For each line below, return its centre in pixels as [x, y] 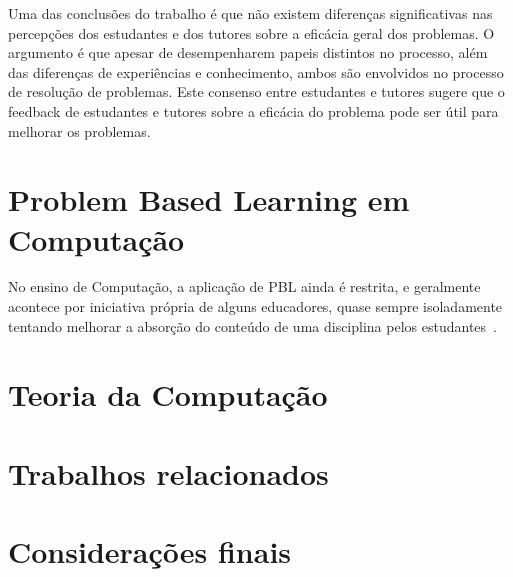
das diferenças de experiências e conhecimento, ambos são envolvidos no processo [256, 71]
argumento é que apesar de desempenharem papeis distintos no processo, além [248, 52]
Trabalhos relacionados [168, 472]
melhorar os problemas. [79, 130]
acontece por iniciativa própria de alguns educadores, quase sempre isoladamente [255, 306]
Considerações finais [150, 551]
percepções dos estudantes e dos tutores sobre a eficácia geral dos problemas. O [251, 32]
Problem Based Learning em [209, 199]
